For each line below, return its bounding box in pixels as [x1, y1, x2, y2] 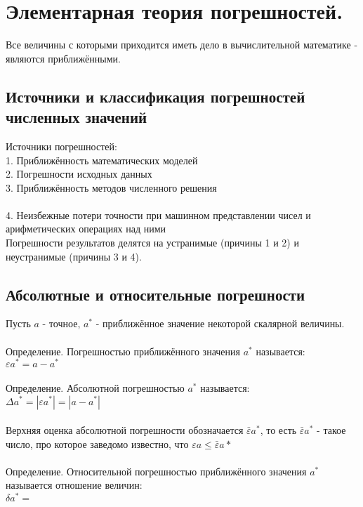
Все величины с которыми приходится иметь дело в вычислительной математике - [6, 37, 358, 52]
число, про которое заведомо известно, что [6, 436, 189, 451]
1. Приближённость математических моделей [6, 152, 198, 167]
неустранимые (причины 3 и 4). [6, 249, 142, 263]
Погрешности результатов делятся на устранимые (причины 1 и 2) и [6, 235, 299, 250]
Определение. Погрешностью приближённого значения [6, 343, 240, 358]
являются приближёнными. [6, 51, 121, 65]
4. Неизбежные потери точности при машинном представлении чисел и [6, 207, 311, 222]
